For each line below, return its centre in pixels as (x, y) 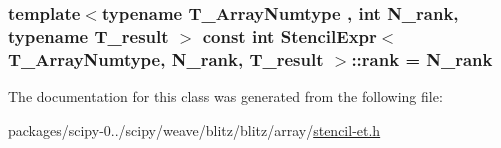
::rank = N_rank (422, 58)
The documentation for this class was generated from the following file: (225, 96)
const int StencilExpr (289, 35)
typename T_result (88, 35)
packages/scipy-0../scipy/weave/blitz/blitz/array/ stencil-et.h (194, 129)
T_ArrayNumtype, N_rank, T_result (166, 58)
